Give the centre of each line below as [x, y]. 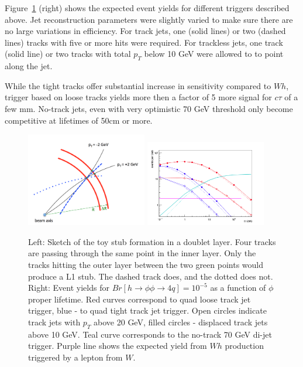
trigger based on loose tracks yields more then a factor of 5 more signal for [138, 97]
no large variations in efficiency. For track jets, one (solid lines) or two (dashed [145, 31]
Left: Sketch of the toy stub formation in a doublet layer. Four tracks [152, 241]
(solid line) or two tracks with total [68, 54]
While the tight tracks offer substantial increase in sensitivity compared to [138, 85]
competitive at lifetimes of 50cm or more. [79, 120]
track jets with [54, 322]
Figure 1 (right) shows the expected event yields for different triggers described [147, 8]
